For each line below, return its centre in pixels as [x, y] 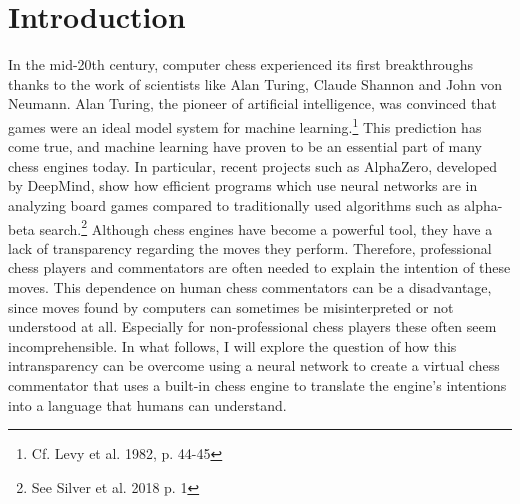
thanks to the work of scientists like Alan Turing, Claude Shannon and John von [255, 83]
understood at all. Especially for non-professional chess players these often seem [252, 326]
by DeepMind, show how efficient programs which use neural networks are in [243, 185]
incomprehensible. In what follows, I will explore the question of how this [232, 345]
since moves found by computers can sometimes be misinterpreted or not [231, 306]
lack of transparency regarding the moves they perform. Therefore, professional [250, 247]
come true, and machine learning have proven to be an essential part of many [245, 146]
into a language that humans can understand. [147, 404]
